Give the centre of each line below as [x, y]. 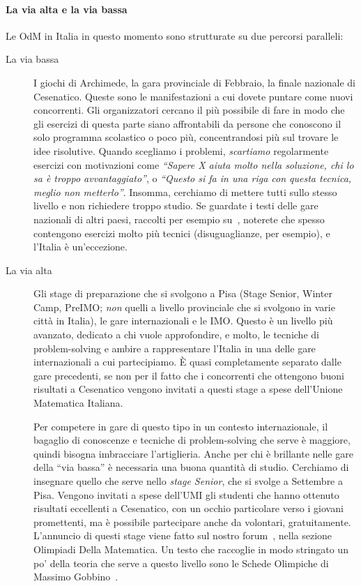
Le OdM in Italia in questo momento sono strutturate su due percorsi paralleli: [175, 35]
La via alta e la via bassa [67, 9]
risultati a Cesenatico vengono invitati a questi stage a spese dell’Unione [188, 389]
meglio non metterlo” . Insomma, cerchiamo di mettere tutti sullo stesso [185, 191]
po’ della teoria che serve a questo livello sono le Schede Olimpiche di [181, 563]
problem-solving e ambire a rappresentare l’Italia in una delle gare [175, 348]
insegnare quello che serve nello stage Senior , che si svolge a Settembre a [188, 481]
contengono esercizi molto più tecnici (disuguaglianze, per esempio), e [182, 233]
